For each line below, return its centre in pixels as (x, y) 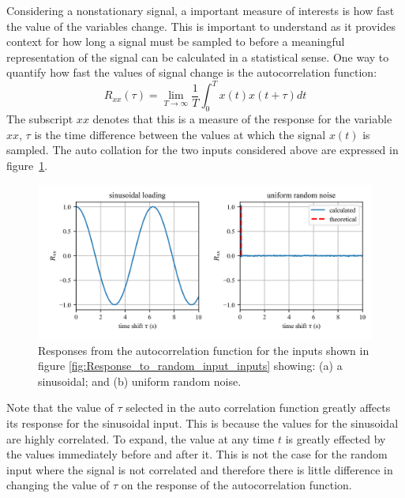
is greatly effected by (336, 438)
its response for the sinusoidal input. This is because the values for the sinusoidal (202, 423)
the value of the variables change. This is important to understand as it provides (201, 26)
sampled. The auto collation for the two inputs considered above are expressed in (202, 150)
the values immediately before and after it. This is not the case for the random (197, 454)
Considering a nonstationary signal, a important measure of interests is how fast (201, 10)
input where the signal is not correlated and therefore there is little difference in (200, 469)
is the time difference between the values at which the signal (180, 134)
